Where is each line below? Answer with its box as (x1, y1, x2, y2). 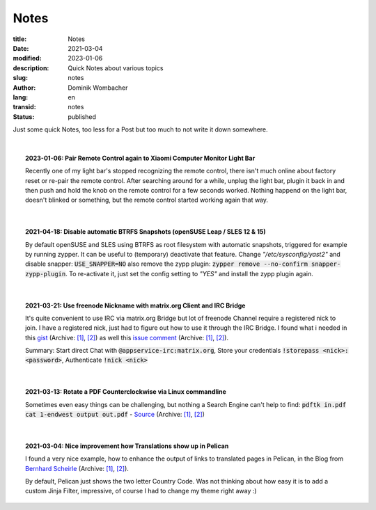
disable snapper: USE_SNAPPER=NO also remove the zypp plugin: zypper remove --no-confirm (25, 260, 308, 268)
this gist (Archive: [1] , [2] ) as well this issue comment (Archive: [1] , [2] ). (25, 333, 229, 342)
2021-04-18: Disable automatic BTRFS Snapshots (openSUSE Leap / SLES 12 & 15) (25, 228, 266, 236)
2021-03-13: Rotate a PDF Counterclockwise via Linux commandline (25, 388, 226, 396)
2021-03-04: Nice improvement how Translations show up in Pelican (25, 442, 229, 450)
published (68, 112, 97, 121)
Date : (13, 44, 29, 52)
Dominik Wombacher (68, 83, 128, 92)
